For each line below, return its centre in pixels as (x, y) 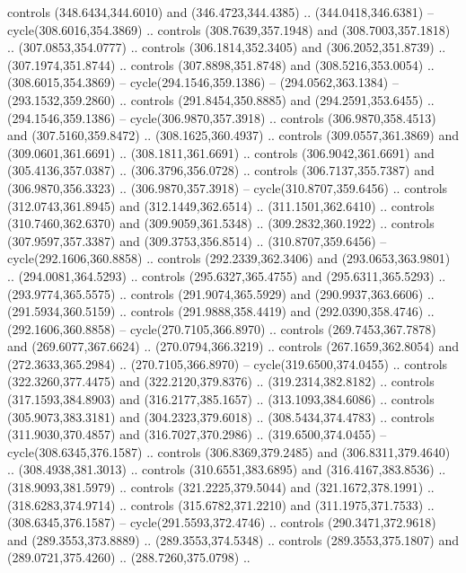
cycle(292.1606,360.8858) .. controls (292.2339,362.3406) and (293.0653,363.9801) (229, 258)
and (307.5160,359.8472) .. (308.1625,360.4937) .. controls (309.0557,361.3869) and (233, 135)
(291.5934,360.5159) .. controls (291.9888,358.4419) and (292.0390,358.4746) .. (221, 311)
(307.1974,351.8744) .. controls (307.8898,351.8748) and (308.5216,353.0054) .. (221, 64)
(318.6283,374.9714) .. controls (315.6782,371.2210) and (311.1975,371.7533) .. (221, 504)
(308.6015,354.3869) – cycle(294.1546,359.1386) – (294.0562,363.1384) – (203, 82)
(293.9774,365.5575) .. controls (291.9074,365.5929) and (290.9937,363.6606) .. (221, 293)
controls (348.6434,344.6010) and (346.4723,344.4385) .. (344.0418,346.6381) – (220, 12)
